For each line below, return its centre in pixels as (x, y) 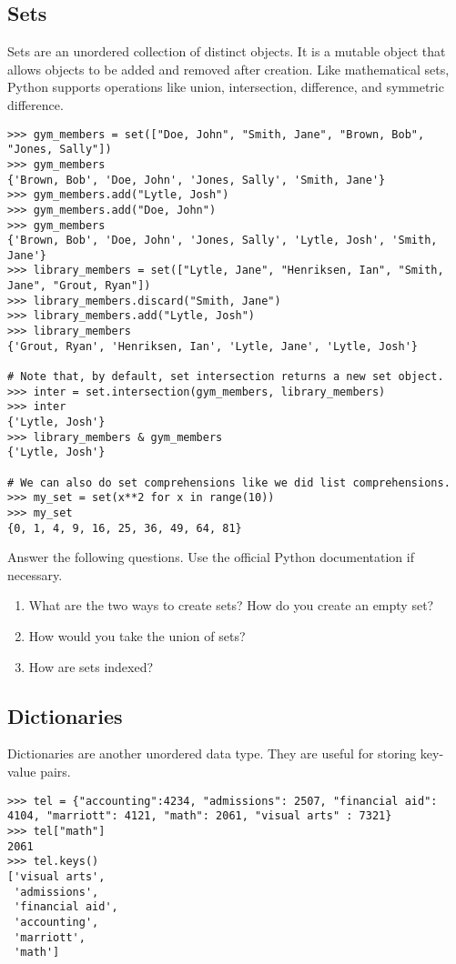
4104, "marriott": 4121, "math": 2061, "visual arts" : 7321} (200, 816)
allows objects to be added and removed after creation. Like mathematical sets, (228, 69)
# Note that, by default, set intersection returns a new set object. (226, 377)
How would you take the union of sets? (137, 636)
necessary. (35, 574)
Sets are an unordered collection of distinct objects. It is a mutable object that (227, 51)
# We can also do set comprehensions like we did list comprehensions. (229, 482)
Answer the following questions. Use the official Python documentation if (211, 557)
